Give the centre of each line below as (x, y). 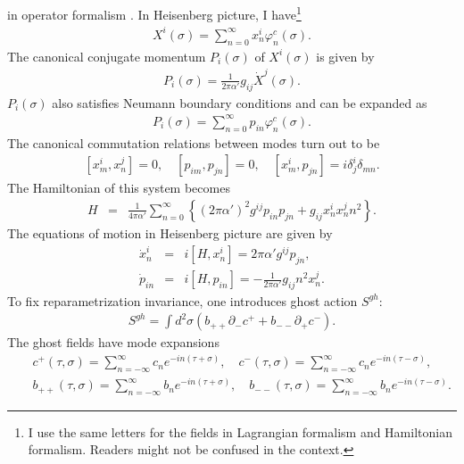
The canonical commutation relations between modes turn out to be (194, 142)
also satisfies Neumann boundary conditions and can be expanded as (240, 102)
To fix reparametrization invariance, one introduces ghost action (182, 300)
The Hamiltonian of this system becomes (119, 188)
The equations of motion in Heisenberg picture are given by (170, 232)
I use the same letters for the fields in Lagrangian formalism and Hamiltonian (240, 431)
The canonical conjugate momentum (107, 56)
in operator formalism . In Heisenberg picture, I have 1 (154, 13)
